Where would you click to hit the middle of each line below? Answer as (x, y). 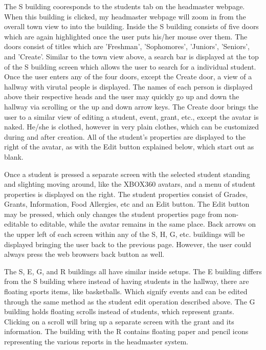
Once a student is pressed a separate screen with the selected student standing (127, 174)
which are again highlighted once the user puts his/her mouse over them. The (126, 36)
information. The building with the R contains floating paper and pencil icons (126, 331)
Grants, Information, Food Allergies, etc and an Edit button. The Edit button (127, 204)
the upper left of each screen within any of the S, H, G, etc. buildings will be (125, 234)
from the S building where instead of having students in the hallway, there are (127, 281)
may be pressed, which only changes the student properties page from (113, 214)
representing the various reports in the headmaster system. (96, 341)
